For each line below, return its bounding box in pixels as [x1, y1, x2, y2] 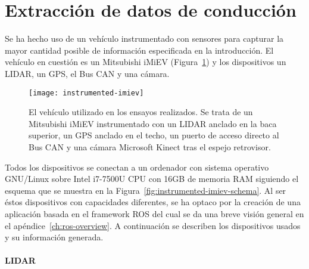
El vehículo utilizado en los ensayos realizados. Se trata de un [29, 106, 253, 118]
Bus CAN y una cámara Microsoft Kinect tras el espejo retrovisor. [29, 140, 271, 153]
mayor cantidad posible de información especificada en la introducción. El [5, 44, 274, 56]
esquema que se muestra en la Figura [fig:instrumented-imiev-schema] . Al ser [5, 184, 286, 196]
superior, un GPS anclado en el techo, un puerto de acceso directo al [29, 129, 279, 141]
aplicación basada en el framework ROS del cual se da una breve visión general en [5, 207, 304, 219]
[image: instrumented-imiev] [29, 88, 144, 97]
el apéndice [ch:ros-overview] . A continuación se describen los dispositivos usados [5, 219, 301, 231]
